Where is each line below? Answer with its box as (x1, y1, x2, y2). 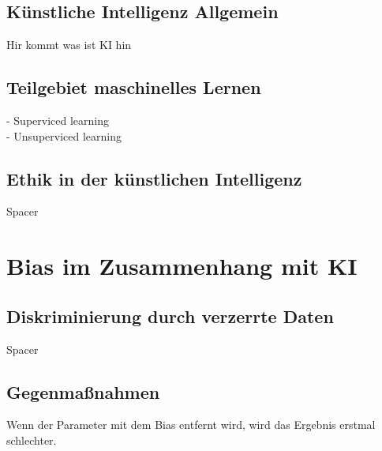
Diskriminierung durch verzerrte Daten (6, 303, 334, 328)
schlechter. (6, 431, 57, 448)
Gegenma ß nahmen (6, 379, 160, 404)
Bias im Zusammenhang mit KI (6, 250, 358, 282)
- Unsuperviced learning (6, 127, 122, 144)
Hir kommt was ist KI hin (6, 36, 132, 53)
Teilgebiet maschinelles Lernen (6, 75, 261, 100)
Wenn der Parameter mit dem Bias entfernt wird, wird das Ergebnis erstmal (6, 416, 376, 433)
